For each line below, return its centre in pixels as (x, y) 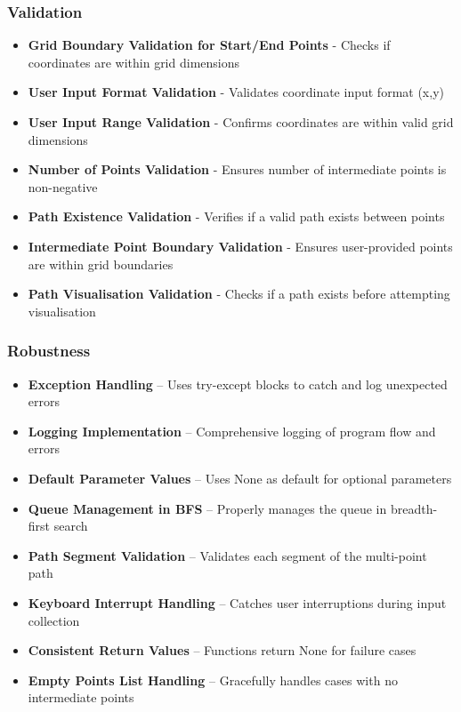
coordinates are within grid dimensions (133, 62)
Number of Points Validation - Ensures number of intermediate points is (237, 169)
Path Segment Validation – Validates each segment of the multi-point (227, 555)
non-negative (63, 186)
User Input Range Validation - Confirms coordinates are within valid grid (241, 122)
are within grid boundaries (101, 264)
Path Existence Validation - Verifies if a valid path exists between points (236, 216)
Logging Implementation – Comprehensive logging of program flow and (232, 431)
